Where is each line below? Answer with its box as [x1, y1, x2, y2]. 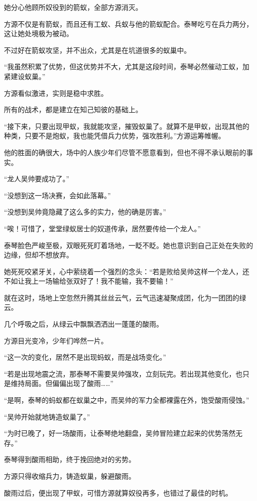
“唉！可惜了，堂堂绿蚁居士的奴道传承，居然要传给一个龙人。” [4, 223, 201, 233]
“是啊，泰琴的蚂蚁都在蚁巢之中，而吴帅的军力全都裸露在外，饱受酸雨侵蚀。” [4, 395, 250, 405]
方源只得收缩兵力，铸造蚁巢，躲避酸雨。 [4, 471, 135, 481]
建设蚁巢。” [10, 71, 45, 81]
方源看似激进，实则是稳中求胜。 [4, 87, 108, 98]
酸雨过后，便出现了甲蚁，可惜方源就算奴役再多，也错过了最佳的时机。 [4, 487, 232, 498]
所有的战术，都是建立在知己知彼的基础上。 [4, 104, 142, 115]
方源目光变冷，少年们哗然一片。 [4, 335, 108, 345]
